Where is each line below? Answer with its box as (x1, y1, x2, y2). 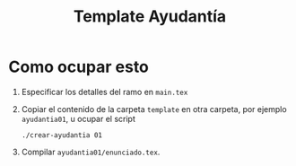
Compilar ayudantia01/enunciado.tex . (21, 146, 161, 157)
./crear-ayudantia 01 (21, 130, 102, 140)
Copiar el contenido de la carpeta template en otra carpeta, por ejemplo (21, 103, 288, 114)
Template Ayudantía (73, 6, 227, 27)
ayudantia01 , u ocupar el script (21, 113, 136, 124)
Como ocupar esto (8, 57, 150, 77)
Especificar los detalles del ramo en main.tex (21, 86, 188, 97)
